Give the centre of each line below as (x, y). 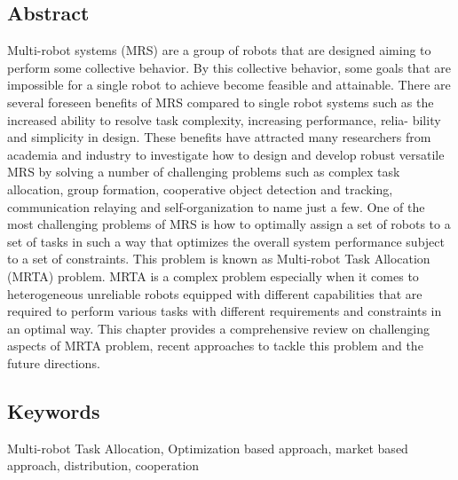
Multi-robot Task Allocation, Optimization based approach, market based (208, 448)
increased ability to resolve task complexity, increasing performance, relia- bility (224, 119)
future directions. (54, 362)
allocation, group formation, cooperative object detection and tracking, (200, 189)
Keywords (54, 410)
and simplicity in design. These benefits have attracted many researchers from (219, 137)
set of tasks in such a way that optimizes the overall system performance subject (226, 241)
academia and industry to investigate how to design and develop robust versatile (226, 154)
